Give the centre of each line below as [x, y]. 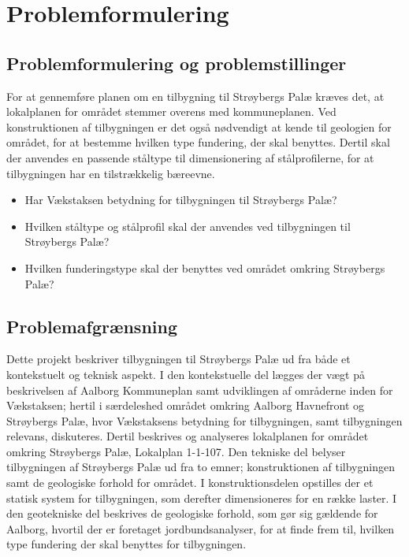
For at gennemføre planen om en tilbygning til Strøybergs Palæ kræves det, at [195, 96]
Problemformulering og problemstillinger [177, 63]
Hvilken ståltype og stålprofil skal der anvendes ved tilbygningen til [188, 226]
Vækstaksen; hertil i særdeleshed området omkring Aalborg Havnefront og [186, 405]
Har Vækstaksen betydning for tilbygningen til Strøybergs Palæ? [181, 200]
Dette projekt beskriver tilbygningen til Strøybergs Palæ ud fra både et [178, 359]
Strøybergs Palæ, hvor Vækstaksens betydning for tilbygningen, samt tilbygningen [204, 420]
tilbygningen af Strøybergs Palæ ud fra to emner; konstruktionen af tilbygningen [201, 467]
